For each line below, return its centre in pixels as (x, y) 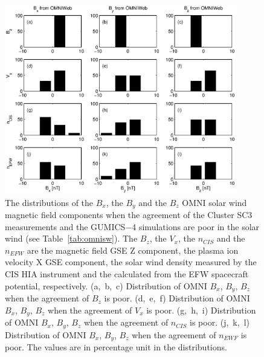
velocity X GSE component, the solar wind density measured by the (131, 262)
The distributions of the (49, 202)
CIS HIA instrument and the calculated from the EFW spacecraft (127, 274)
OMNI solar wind (214, 202)
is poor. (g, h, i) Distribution (201, 310)
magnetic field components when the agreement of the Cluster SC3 (129, 215)
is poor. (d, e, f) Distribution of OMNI (177, 298)
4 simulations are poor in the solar (196, 226)
